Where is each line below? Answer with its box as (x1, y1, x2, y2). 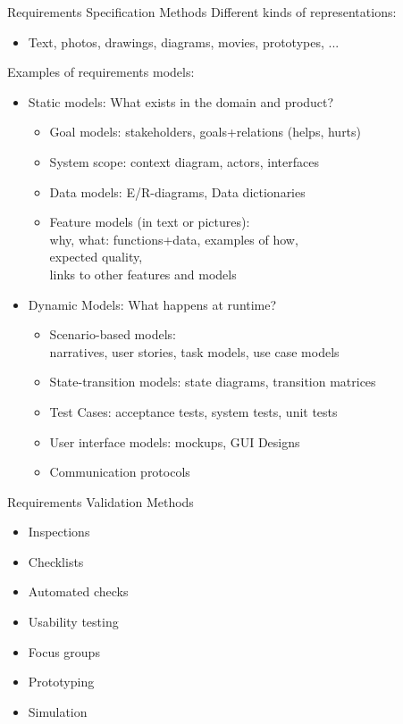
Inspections (28, 522, 90, 541)
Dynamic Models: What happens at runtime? (28, 295, 277, 313)
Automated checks (28, 582, 129, 601)
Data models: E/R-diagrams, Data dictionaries (49, 182, 306, 201)
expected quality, (49, 247, 143, 266)
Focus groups (28, 642, 100, 661)
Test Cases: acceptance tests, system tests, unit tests (49, 402, 338, 420)
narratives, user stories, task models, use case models (49, 342, 340, 361)
